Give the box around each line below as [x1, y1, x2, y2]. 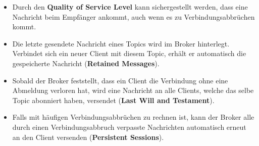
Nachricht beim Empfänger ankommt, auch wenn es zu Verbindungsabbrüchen [12, 11, 255, 22]
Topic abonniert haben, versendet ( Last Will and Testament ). [12, 94, 215, 105]
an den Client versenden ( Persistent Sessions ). [12, 131, 164, 142]
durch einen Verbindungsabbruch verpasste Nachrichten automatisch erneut [12, 121, 246, 132]
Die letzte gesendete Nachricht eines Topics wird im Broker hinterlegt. [12, 38, 230, 48]
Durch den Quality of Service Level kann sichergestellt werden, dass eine [12, 2, 248, 12]
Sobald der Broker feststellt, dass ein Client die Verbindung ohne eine [12, 75, 228, 85]
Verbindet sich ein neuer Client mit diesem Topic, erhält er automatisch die [12, 48, 246, 59]
